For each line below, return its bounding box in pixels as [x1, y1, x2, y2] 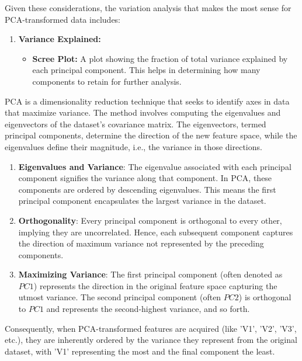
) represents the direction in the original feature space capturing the [33, 279, 277, 291]
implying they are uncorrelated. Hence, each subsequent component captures [18, 225, 293, 238]
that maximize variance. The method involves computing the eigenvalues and [5, 106, 281, 119]
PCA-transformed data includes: [5, 13, 121, 25]
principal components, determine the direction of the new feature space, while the [5, 129, 297, 141]
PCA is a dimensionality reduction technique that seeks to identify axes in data [5, 95, 290, 107]
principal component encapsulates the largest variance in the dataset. [18, 195, 266, 207]
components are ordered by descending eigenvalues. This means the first [18, 183, 276, 195]
